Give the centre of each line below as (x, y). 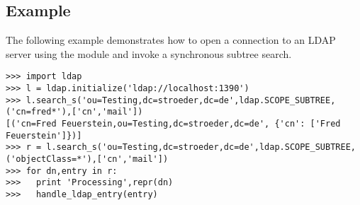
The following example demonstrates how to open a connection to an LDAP (171, 40)
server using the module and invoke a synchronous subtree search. (149, 53)
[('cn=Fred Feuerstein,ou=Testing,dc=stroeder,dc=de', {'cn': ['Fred (173, 124)
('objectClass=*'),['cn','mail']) (87, 159)
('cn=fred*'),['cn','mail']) (74, 112)
